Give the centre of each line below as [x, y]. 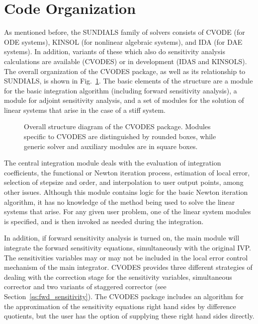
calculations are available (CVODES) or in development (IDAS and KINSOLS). [126, 61]
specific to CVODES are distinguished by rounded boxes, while [120, 136]
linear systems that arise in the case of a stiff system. [85, 110]
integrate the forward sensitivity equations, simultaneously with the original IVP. [128, 247]
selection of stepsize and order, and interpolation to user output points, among [124, 182]
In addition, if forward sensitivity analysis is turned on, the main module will [122, 238]
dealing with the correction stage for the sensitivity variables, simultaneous [118, 277]
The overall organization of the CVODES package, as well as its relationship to [125, 71]
